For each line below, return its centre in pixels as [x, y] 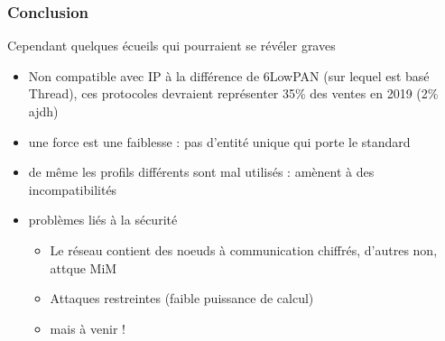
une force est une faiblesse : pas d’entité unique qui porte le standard [219, 141]
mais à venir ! [88, 328]
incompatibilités [73, 189]
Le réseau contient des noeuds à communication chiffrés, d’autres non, [244, 249]
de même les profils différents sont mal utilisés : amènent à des [201, 172]
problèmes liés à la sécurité [103, 220]
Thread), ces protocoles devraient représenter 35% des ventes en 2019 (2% [233, 93]
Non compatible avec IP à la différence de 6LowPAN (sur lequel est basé [229, 75]
